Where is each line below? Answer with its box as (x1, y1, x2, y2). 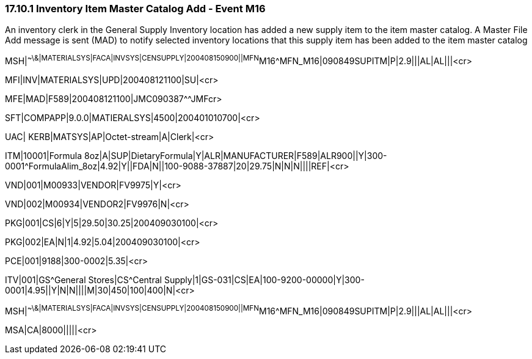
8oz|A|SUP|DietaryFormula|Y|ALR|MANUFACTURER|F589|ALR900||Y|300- (84, 150, 387, 161)
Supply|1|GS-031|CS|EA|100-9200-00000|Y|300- (164, 275, 365, 286)
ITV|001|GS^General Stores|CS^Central (5, 275, 162, 286)
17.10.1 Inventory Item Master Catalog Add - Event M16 (5, 2, 266, 15)
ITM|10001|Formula (5, 150, 82, 161)
